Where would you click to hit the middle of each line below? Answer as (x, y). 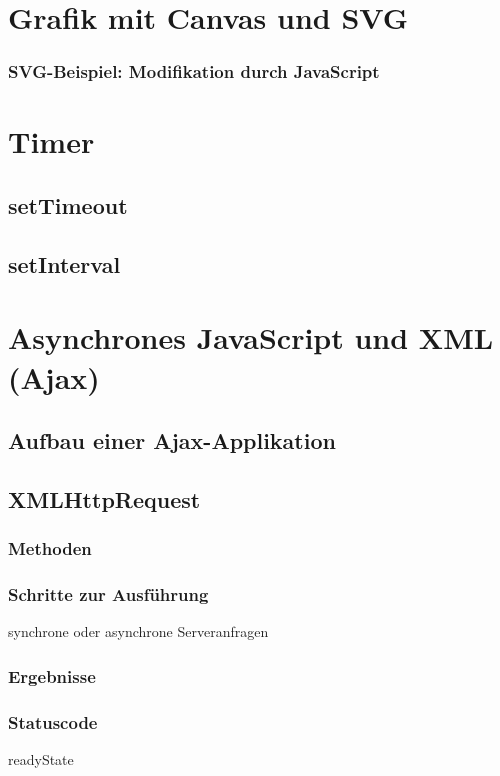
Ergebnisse (52, 675)
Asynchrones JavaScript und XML (251, 337)
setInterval (64, 263)
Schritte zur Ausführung (108, 594)
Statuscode (53, 721)
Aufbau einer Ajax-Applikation (172, 440)
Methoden (50, 548)
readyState (41, 759)
